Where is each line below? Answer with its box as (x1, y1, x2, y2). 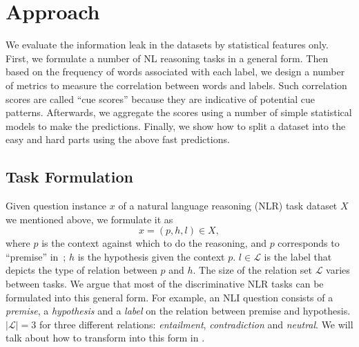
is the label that (264, 249, 332, 263)
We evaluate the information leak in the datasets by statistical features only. (6, 37, 329, 52)
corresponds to (278, 236, 340, 250)
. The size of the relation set (193, 263, 312, 277)
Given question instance (6, 198, 107, 213)
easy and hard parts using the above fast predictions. (6, 132, 230, 147)
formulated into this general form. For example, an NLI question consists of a (6, 290, 333, 304)
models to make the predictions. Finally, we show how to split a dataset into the (6, 118, 346, 133)
